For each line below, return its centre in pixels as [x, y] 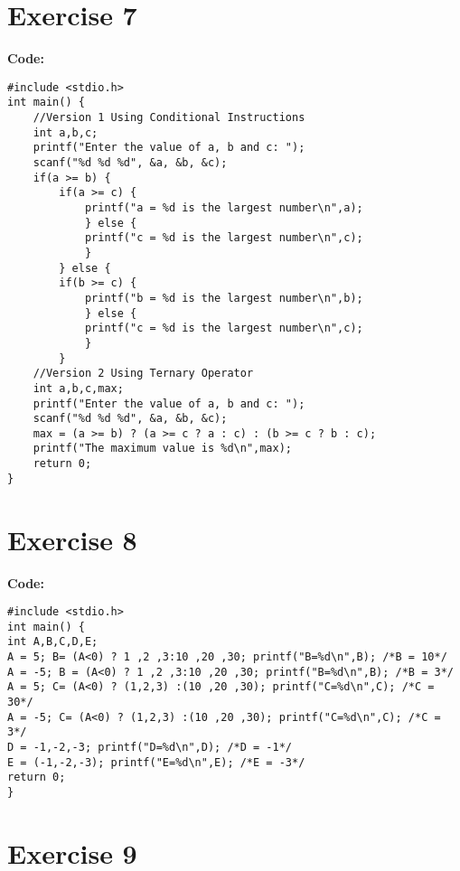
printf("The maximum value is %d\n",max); [162, 449]
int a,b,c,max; [78, 388]
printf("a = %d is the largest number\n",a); [224, 207]
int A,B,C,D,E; [53, 642]
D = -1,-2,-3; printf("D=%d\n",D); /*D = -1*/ [150, 748]
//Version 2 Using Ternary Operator [143, 374]
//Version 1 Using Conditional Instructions [169, 118]
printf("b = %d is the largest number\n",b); [224, 298]
